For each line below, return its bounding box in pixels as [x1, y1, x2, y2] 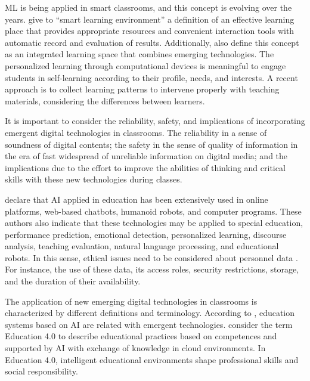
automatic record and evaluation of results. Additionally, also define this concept [5, 36, 299, 48]
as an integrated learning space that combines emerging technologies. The [5, 48, 274, 60]
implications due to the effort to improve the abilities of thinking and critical [5, 161, 286, 174]
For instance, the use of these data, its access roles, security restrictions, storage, [5, 263, 299, 275]
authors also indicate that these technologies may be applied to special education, [5, 216, 303, 229]
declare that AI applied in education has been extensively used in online [5, 193, 268, 205]
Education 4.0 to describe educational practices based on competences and [5, 330, 277, 342]
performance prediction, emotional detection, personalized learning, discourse [5, 228, 287, 240]
